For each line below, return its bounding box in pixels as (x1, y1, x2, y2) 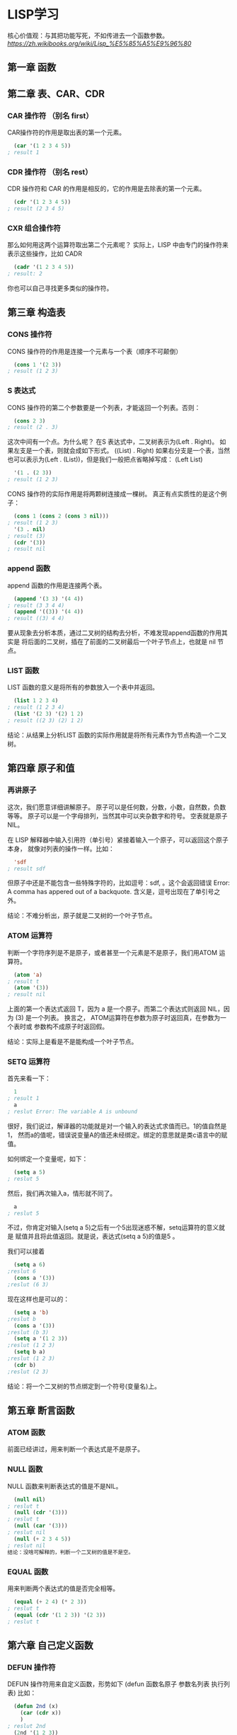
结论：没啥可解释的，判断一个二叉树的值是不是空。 (7, 1548, 134, 1556)
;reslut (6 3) (7, 1281, 50, 1288)
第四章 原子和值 (7, 762, 75, 774)
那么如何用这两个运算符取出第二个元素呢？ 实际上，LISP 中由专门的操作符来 (7, 241, 229, 249)
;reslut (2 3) (7, 1368, 50, 1375)
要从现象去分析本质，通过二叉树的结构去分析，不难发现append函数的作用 (7, 629, 222, 637)
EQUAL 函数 (7, 1567, 49, 1576)
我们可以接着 (7, 1247, 45, 1256)
